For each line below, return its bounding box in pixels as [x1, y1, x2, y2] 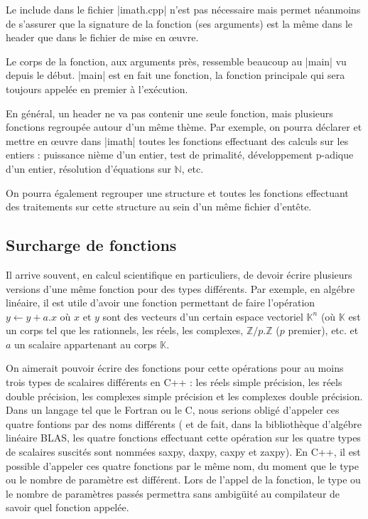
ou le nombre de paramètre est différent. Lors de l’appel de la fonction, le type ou [6, 472, 361, 487]
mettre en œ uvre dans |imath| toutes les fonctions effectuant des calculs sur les [6, 133, 349, 148]
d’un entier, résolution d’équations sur [6, 161, 171, 176]
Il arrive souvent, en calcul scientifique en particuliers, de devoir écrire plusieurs [6, 267, 352, 282]
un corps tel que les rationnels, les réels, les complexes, [6, 323, 244, 338]
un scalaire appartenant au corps [14, 336, 157, 351]
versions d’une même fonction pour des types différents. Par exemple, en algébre [6, 281, 355, 296]
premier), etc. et [288, 323, 359, 338]
